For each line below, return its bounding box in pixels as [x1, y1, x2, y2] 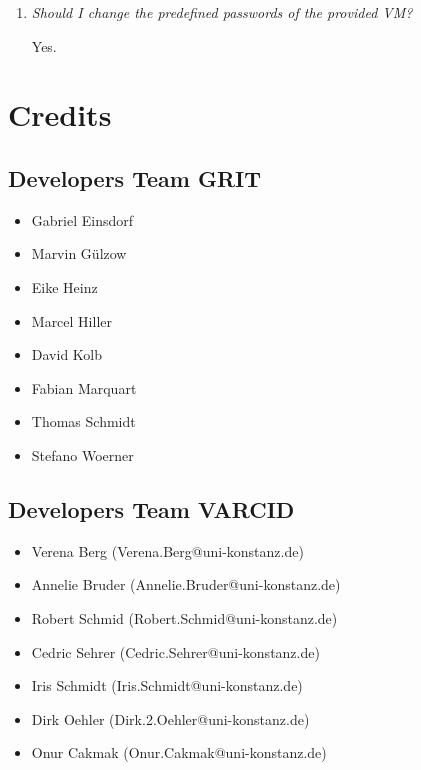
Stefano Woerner [31, 444, 134, 465]
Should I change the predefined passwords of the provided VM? [31, 2, 413, 22]
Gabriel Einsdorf [31, 209, 134, 230]
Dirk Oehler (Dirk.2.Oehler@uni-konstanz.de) [31, 708, 310, 729]
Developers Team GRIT [8, 162, 262, 193]
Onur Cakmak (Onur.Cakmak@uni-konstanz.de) [31, 742, 327, 763]
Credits [8, 94, 112, 135]
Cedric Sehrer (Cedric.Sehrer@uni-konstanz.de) [31, 641, 320, 662]
